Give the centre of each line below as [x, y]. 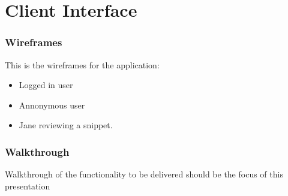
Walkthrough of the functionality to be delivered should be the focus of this [144, 174]
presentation [28, 186]
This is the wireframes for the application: [82, 64]
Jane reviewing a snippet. [66, 125]
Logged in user [46, 85]
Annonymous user [52, 105]
